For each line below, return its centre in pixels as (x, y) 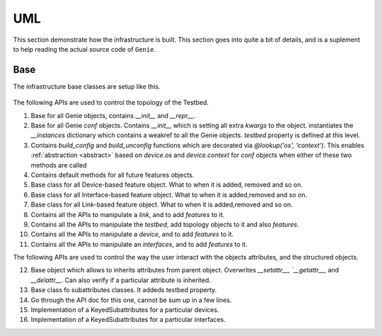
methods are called (59, 165)
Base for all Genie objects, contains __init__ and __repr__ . (113, 115)
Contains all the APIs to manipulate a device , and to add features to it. (132, 234)
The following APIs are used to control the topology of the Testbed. (111, 103)
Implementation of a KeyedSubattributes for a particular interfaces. (128, 320)
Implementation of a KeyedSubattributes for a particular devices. (125, 310)
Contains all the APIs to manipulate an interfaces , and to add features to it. (139, 244)
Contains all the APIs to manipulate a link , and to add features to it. (128, 214)
